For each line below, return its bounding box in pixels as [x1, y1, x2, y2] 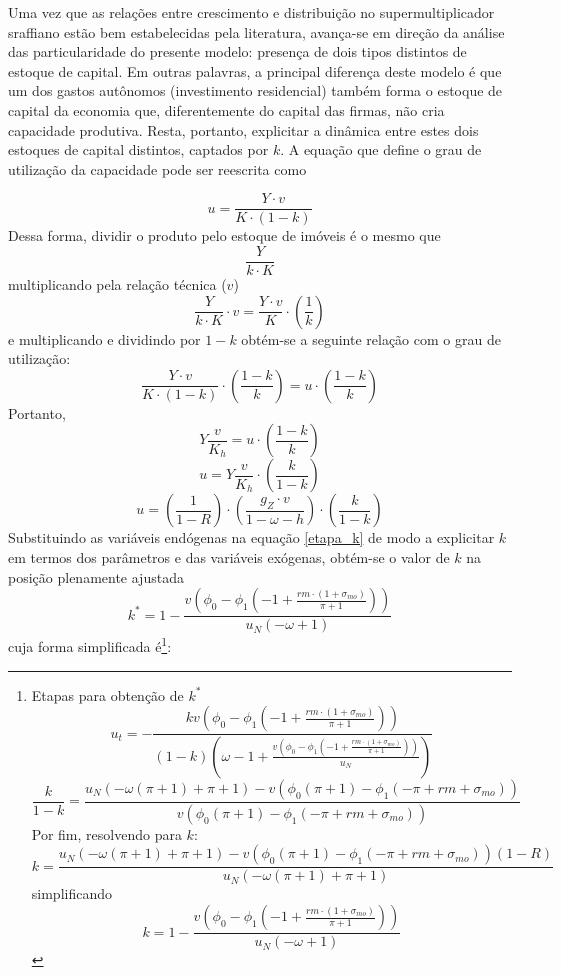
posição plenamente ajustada [8, 566, 184, 587]
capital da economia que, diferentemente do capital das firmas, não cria [8, 99, 445, 120]
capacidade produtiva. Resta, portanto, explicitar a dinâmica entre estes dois [8, 119, 479, 140]
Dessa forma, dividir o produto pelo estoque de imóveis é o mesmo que [8, 225, 441, 246]
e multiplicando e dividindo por [8, 328, 201, 349]
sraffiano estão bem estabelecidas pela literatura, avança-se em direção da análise [8, 21, 505, 42]
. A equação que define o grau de [280, 139, 482, 160]
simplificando [31, 883, 113, 904]
